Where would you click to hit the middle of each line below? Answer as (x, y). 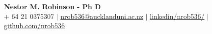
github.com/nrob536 (35, 25)
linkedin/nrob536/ (177, 16)
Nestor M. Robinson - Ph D (53, 6)
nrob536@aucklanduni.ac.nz (102, 16)
